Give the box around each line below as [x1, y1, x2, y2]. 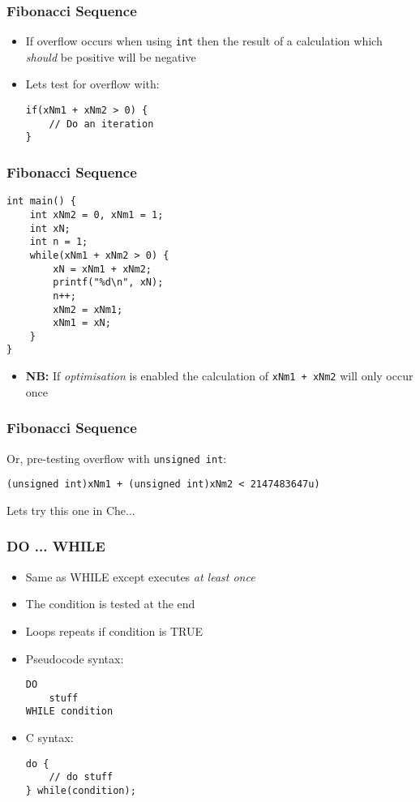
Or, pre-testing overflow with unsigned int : [6, 449, 227, 466]
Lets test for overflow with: [25, 75, 160, 92]
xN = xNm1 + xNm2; [53, 263, 152, 275]
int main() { [6, 195, 76, 208]
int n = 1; [29, 236, 88, 248]
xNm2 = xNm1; [53, 303, 123, 315]
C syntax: [25, 729, 74, 746]
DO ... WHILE [6, 536, 105, 556]
